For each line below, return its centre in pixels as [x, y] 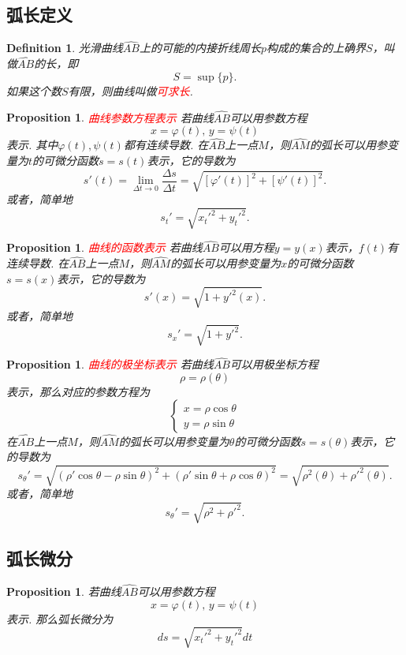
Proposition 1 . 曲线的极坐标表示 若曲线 [110, 364]
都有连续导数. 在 [166, 145]
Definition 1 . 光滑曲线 [65, 48]
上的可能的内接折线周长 [200, 48]
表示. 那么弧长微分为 [60, 618]
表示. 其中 [32, 145]
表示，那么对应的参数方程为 [78, 391]
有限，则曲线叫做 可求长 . [130, 90]
